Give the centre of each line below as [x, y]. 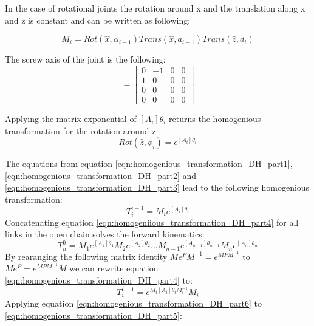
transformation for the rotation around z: [82, 130]
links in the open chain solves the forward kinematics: [105, 234]
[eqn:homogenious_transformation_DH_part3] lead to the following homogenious [157, 187]
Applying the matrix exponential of [71, 118]
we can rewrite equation [114, 268]
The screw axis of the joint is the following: [85, 59]
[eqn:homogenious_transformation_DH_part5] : [94, 315]
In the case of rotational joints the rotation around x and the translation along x [155, 8]
